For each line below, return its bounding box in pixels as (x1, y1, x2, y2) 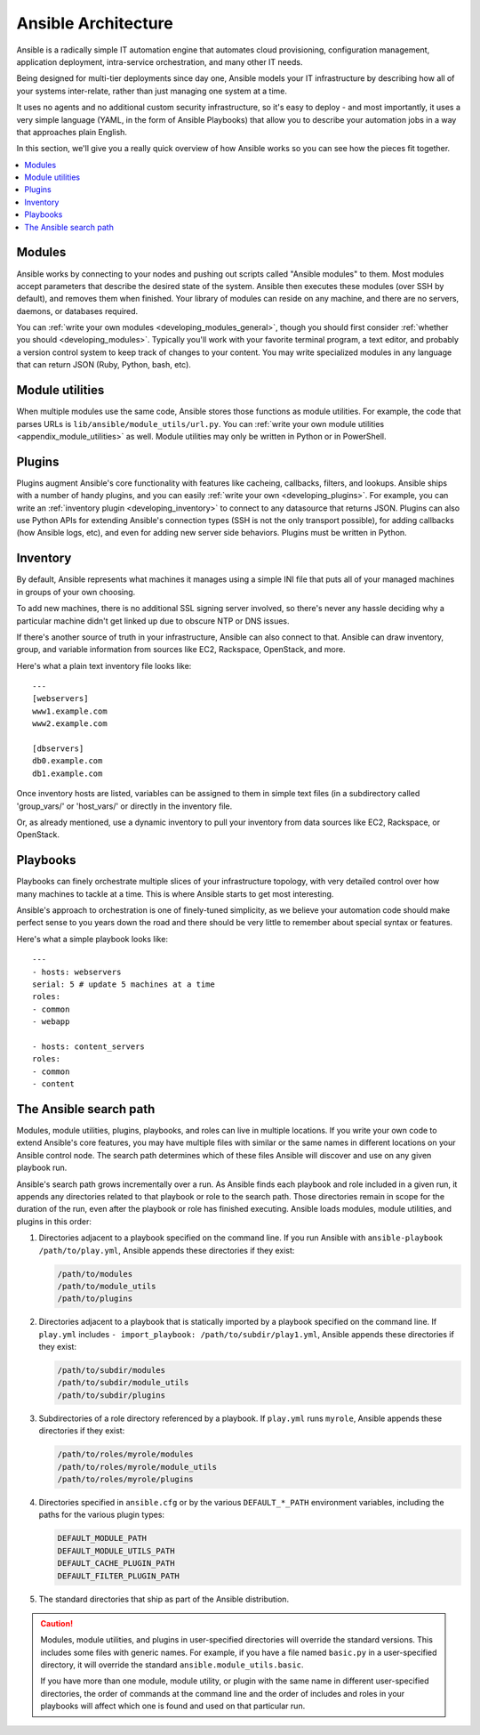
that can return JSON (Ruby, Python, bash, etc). (16, 359, 191, 370)
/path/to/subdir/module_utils (57, 1377, 189, 1388)
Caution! (40, 1618, 74, 1628)
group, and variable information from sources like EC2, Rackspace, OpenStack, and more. (16, 644, 346, 655)
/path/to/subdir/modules (57, 1366, 166, 1376)
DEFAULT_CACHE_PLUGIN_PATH (57, 1558, 175, 1569)
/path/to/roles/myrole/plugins (57, 1473, 195, 1484)
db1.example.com (32, 768, 103, 779)
